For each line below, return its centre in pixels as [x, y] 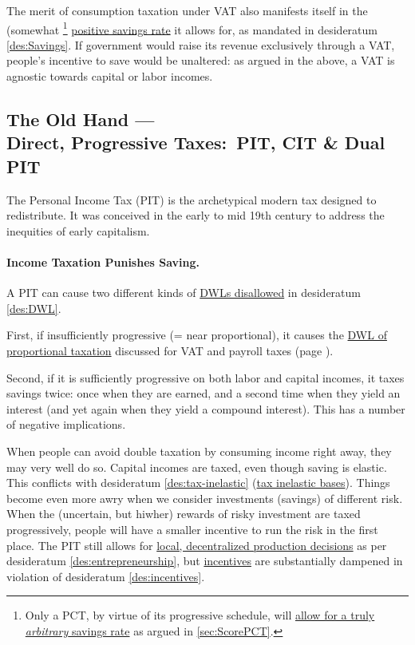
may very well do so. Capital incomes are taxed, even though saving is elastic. [197, 467]
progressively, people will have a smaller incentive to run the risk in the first [192, 529]
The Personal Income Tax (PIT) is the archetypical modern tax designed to [192, 199]
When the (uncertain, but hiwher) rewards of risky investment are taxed [184, 514]
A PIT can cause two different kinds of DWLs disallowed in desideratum [184, 293]
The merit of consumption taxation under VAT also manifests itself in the [187, 10]
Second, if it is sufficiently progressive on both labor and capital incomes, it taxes [206, 377]
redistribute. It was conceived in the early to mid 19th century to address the [196, 215]
